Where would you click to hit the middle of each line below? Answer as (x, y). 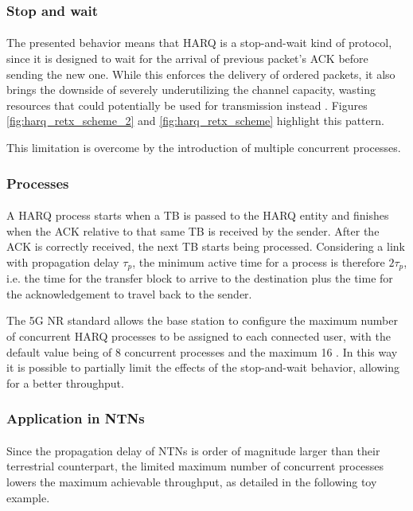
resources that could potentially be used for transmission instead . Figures (187, 105)
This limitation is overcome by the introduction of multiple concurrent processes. (204, 147)
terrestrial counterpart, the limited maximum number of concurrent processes (195, 466)
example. (28, 497)
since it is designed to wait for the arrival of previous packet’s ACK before (187, 59)
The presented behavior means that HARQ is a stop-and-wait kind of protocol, (199, 43)
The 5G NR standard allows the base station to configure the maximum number (202, 320)
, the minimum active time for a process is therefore (259, 261)
